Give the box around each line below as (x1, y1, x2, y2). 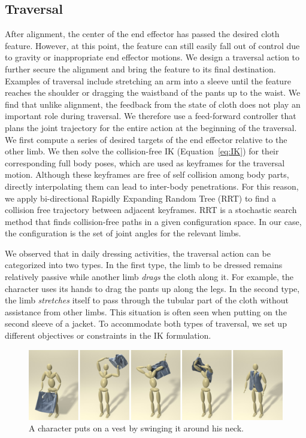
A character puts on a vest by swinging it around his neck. (29, 422, 244, 434)
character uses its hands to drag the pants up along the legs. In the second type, (5, 282, 300, 294)
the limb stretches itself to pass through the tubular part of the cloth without (5, 294, 289, 306)
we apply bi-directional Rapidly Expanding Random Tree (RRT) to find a (5, 191, 276, 204)
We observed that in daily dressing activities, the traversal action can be (5, 247, 271, 259)
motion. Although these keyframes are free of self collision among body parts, (5, 168, 289, 181)
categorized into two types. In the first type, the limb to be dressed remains (5, 258, 283, 271)
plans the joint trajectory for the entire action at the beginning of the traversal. (5, 121, 297, 133)
